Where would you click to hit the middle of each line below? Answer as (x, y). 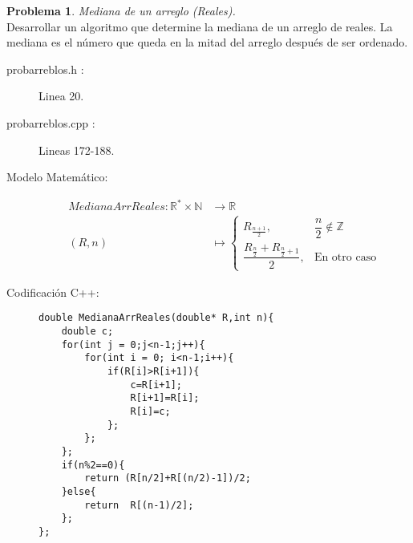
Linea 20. (61, 96)
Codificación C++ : (53, 292)
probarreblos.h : (45, 69)
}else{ (79, 491)
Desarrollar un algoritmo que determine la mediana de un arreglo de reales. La (200, 26)
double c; (87, 332)
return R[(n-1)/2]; (139, 505)
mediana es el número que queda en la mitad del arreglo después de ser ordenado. (207, 42)
